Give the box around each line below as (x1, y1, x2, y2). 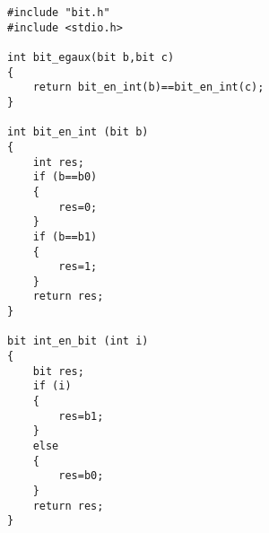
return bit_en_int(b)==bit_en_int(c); (32, 81, 265, 94)
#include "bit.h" (7, 6, 110, 19)
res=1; (58, 260, 98, 274)
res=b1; (58, 409, 104, 423)
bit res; (32, 364, 84, 378)
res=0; (58, 200, 98, 214)
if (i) (32, 380, 72, 393)
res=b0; (58, 469, 104, 483)
